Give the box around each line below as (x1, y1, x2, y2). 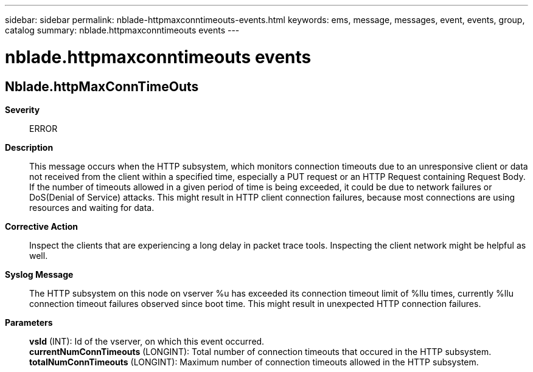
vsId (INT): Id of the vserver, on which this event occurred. (29, 336, 265, 346)
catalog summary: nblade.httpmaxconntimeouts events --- (5, 25, 240, 35)
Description (5, 142, 54, 153)
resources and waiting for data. (29, 202, 155, 213)
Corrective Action (5, 221, 78, 232)
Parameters (5, 317, 53, 328)
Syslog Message (5, 269, 74, 280)
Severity (5, 104, 40, 115)
